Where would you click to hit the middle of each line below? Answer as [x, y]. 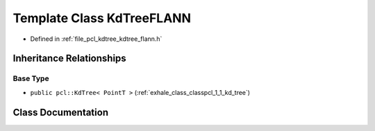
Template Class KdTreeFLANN [102, 18]
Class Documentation [61, 112]
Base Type [31, 78]
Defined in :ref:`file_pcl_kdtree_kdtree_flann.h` [96, 39]
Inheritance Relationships [69, 59]
